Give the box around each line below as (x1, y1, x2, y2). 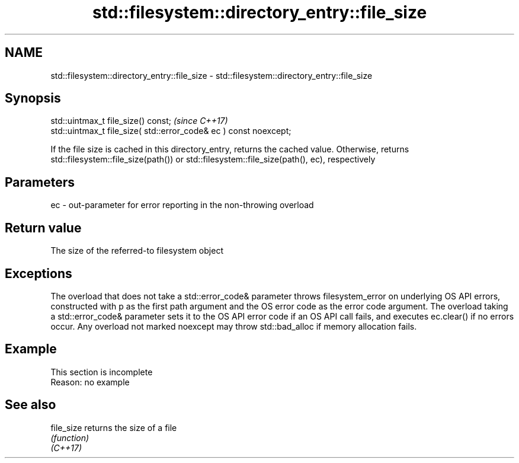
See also (5, 397, 56, 413)
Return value (5, 220, 82, 235)
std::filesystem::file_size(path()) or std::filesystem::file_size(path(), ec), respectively (50, 154, 376, 165)
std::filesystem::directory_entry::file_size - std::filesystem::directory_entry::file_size (50, 70, 373, 81)
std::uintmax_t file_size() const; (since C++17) (50, 116, 228, 126)
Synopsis (5, 91, 61, 106)
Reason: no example (50, 376, 130, 387)
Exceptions (5, 266, 72, 281)
